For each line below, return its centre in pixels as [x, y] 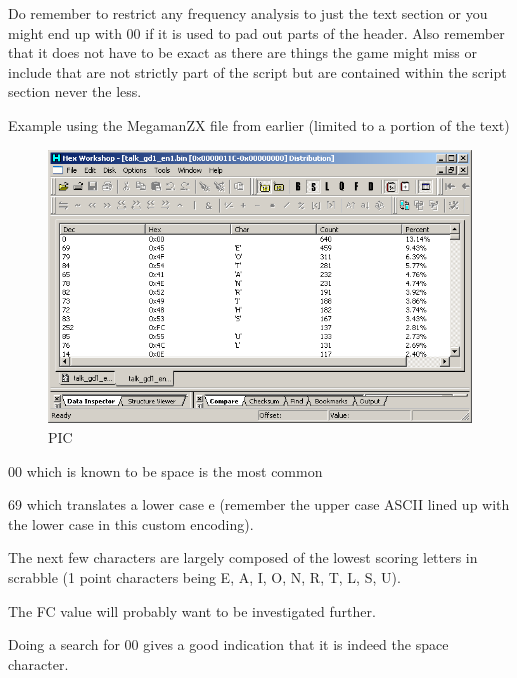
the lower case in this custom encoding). [131, 523]
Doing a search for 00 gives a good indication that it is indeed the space [228, 644]
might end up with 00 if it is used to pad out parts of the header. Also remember [256, 32]
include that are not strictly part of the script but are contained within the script [257, 71]
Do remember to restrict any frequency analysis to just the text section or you [248, 13]
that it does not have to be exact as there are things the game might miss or [243, 52]
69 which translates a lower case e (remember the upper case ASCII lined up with [259, 504]
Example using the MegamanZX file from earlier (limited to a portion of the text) [259, 124]
